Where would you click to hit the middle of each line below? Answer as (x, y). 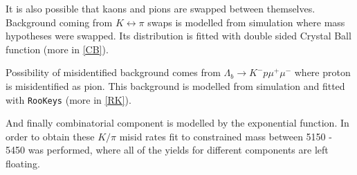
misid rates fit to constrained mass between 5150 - (226, 136)
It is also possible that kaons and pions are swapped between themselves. (161, 8)
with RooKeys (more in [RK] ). (68, 99)
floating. (23, 163)
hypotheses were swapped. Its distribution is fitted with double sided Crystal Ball (178, 36)
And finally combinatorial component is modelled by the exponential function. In (177, 123)
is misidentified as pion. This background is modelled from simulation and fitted (175, 85)
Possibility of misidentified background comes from (113, 72)
